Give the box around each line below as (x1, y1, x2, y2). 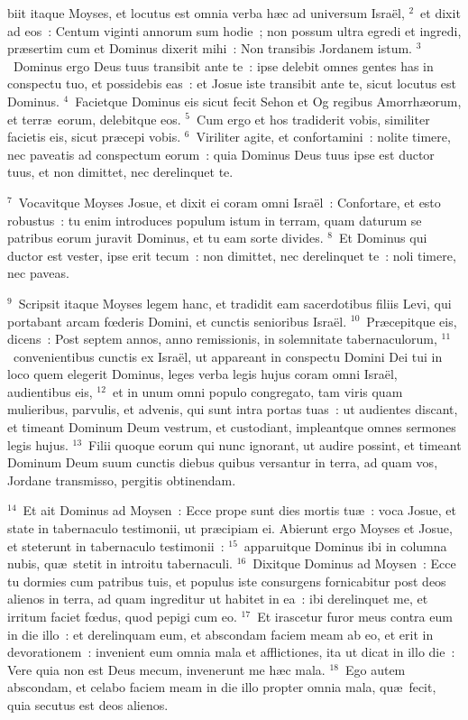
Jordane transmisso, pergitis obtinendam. (7, 470, 236, 489)
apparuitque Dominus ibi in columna (243, 536, 447, 555)
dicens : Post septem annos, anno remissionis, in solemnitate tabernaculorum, (7, 329, 437, 348)
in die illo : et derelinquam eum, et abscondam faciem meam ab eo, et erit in (7, 624, 434, 643)
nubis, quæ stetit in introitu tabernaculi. (7, 554, 233, 573)
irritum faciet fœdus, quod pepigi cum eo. (7, 607, 237, 625)
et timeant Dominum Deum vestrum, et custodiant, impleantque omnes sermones (7, 418, 456, 437)
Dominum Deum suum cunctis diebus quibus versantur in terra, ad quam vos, (7, 453, 438, 472)
